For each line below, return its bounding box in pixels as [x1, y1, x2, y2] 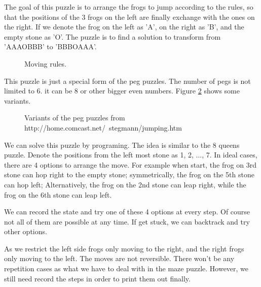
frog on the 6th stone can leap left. [4, 189, 112, 200]
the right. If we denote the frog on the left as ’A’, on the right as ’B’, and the [4, 21, 244, 32]
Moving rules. [24, 58, 66, 69]
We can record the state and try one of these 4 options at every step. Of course [4, 206, 250, 217]
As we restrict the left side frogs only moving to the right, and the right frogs [4, 243, 244, 253]
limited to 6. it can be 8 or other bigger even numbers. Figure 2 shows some [4, 85, 240, 96]
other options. [4, 226, 47, 237]
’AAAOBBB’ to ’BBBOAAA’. [4, 41, 97, 52]
